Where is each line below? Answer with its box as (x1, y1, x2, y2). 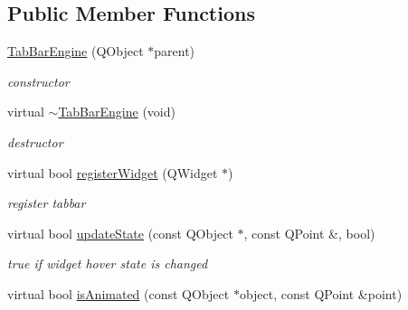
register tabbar (7, 193, 86, 212)
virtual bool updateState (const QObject (7, 223, 233, 242)
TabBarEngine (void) (58, 102, 176, 121)
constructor (7, 71, 70, 90)
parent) (154, 42, 195, 61)
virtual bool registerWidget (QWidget (7, 163, 218, 182)
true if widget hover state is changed (7, 254, 208, 273)
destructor (7, 132, 63, 151)
